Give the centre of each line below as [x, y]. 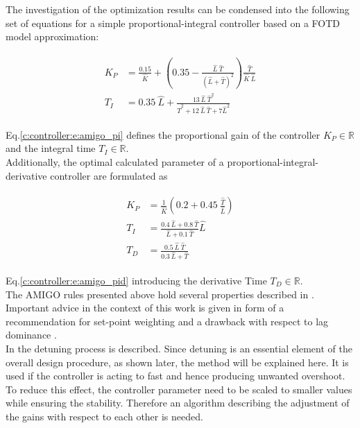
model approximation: [52, 36]
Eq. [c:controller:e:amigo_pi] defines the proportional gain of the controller [163, 134]
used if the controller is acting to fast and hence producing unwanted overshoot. [175, 376]
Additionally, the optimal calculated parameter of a [115, 161]
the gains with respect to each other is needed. [104, 416]
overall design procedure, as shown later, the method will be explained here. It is [177, 362]
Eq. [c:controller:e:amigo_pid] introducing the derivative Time [136, 280]
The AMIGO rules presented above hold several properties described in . [160, 294]
